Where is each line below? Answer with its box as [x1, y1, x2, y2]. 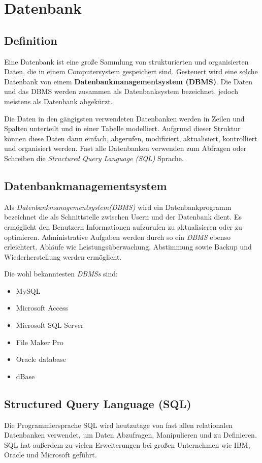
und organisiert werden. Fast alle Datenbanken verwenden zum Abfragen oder [4, 143, 247, 153]
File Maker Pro [16, 336, 63, 347]
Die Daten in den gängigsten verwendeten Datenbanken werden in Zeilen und [4, 113, 245, 124]
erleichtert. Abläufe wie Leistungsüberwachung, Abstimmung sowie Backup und [4, 241, 252, 252]
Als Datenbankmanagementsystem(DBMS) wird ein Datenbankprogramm [4, 201, 232, 212]
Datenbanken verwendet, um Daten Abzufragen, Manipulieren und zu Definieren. [4, 429, 257, 440]
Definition [4, 32, 57, 48]
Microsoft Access [16, 302, 68, 313]
